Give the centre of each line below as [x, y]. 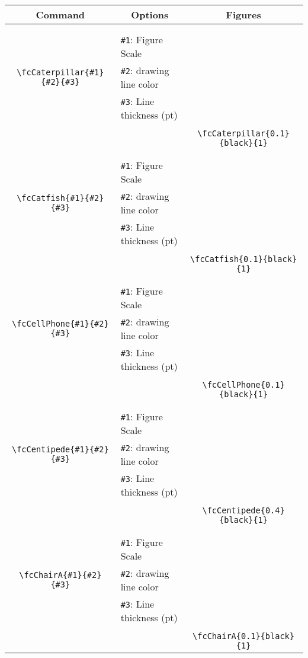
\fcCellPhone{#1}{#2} [60, 324]
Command [60, 15]
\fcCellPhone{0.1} [243, 385]
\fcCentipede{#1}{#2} [60, 449]
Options [150, 15]
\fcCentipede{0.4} [243, 510]
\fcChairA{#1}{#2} [60, 575]
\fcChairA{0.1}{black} [243, 636]
